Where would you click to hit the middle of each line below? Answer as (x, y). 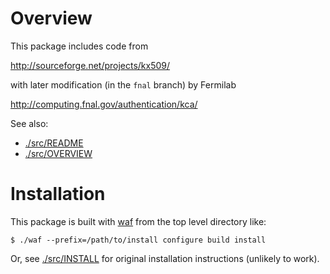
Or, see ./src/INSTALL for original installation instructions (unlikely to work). (165, 258)
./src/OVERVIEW (58, 153)
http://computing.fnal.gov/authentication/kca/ (104, 104)
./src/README (54, 143)
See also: (29, 123)
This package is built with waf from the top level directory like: (138, 221)
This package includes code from (79, 46)
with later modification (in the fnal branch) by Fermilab (123, 84)
